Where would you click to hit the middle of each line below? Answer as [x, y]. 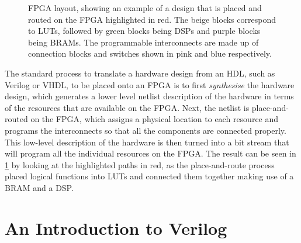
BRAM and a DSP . [39, 187]
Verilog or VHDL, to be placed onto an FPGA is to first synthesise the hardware [150, 84]
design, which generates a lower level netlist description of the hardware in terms [149, 96]
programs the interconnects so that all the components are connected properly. [146, 130]
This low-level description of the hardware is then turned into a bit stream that [147, 142]
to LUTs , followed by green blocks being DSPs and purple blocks [144, 31]
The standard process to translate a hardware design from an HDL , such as [140, 73]
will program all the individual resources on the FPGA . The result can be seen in [150, 153]
